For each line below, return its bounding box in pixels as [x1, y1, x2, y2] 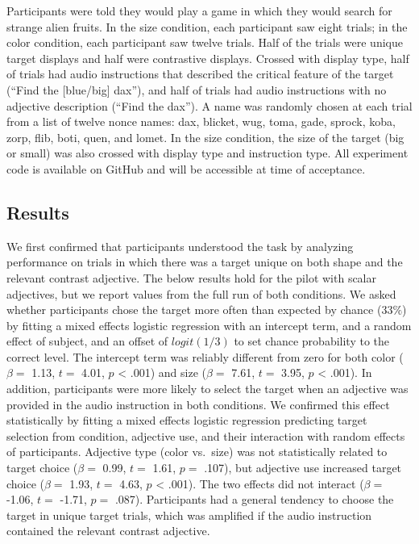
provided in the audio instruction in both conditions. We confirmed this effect [6, 395, 390, 412]
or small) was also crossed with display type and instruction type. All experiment [6, 144, 409, 161]
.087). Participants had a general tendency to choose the [114, 491, 394, 508]
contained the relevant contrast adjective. [6, 522, 210, 539]
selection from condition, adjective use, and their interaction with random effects [6, 427, 405, 444]
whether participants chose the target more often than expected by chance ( [6, 301, 382, 318]
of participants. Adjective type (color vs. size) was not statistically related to [6, 443, 388, 460]
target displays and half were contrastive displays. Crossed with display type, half [6, 49, 409, 66]
